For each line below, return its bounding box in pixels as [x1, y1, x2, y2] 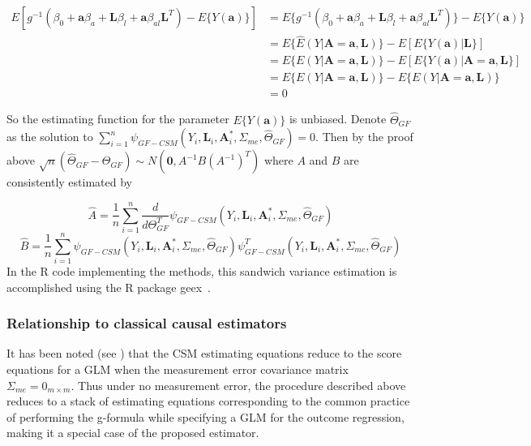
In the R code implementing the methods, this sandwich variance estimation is [6, 263, 397, 280]
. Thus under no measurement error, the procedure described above [71, 376, 406, 393]
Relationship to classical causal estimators [6, 313, 287, 333]
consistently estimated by [6, 174, 132, 191]
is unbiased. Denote [289, 110, 387, 127]
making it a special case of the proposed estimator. [6, 424, 259, 441]
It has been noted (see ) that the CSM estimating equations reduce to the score [6, 345, 402, 362]
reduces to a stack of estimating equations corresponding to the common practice [6, 392, 410, 410]
